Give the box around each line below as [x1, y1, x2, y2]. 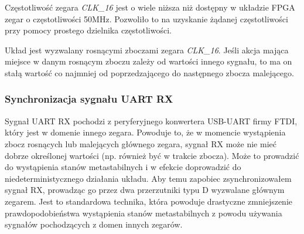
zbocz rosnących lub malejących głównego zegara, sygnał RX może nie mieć [5, 137, 276, 150]
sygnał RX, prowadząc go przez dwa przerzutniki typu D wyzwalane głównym [5, 184, 285, 196]
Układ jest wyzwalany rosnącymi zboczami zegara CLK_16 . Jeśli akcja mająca [5, 43, 289, 56]
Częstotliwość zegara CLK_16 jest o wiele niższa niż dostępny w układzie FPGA [5, 1, 295, 13]
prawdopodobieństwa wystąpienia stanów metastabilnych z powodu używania [5, 206, 282, 219]
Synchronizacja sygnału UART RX [5, 91, 173, 106]
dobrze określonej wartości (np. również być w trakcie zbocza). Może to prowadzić [5, 149, 299, 161]
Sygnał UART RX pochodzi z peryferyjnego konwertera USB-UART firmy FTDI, [5, 114, 298, 127]
